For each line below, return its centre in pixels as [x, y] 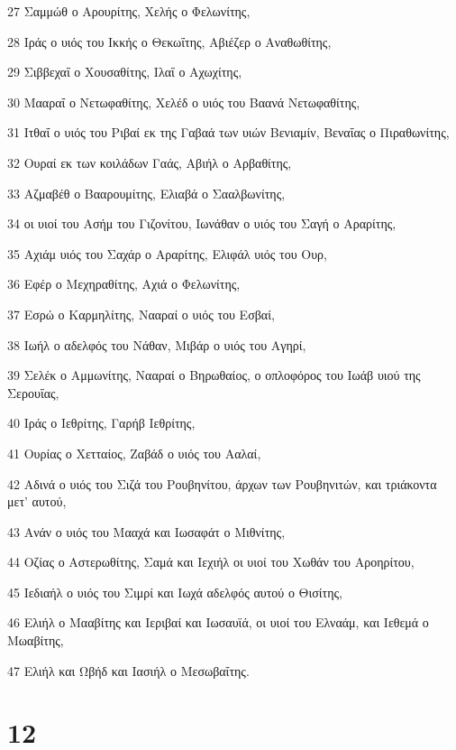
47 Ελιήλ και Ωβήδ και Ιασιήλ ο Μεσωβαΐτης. [128, 670]
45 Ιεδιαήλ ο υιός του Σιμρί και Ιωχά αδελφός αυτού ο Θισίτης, [175, 592]
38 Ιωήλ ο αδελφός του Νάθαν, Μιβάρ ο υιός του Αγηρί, [157, 344]
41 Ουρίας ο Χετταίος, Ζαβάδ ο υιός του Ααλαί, [134, 453]
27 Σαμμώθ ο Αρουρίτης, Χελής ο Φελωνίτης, [129, 11]
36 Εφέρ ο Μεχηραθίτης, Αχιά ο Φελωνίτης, [124, 284]
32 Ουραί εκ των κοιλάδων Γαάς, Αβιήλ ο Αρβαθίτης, [150, 162]
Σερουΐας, [33, 392]
